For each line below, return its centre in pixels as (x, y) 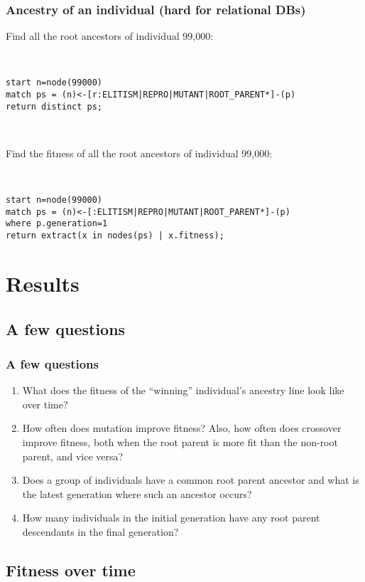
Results (43, 283)
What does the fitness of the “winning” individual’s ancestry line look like (183, 390)
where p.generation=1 (57, 224)
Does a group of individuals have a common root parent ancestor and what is (191, 480)
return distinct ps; (54, 106)
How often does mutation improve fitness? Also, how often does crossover (182, 428)
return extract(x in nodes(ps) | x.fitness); (115, 236)
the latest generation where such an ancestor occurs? (137, 493)
